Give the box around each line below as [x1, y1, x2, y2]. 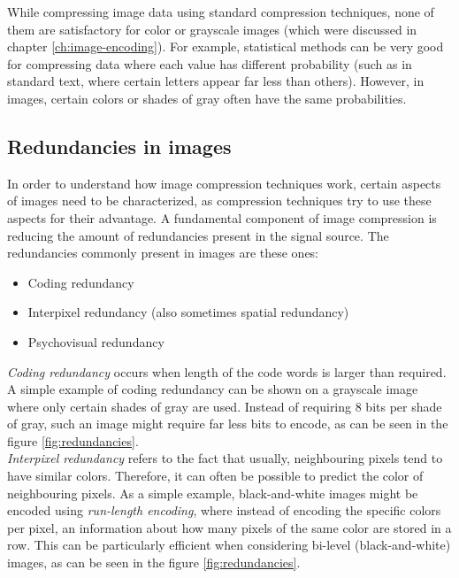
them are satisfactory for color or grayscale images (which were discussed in [7, 19, 417, 38]
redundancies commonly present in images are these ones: [7, 243, 319, 262]
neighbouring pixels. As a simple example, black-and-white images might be [7, 483, 418, 502]
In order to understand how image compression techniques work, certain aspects [7, 173, 441, 192]
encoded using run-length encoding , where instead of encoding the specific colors [7, 501, 441, 520]
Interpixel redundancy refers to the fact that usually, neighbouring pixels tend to [7, 449, 443, 467]
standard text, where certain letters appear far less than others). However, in [7, 72, 425, 90]
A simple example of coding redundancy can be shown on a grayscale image [7, 380, 418, 398]
